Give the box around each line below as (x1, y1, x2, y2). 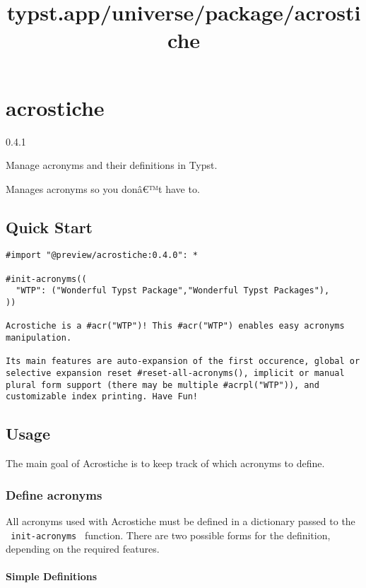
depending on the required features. (6, 541, 160, 556)
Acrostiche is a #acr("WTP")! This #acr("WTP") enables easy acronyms (6, 321, 345, 331)
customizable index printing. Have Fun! (6, 392, 199, 402)
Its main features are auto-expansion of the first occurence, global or (6, 356, 360, 367)
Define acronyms (6, 486, 102, 503)
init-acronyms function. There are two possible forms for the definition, (11, 527, 331, 542)
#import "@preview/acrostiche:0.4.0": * (6, 250, 199, 261)
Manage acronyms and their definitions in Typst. (6, 158, 218, 172)
